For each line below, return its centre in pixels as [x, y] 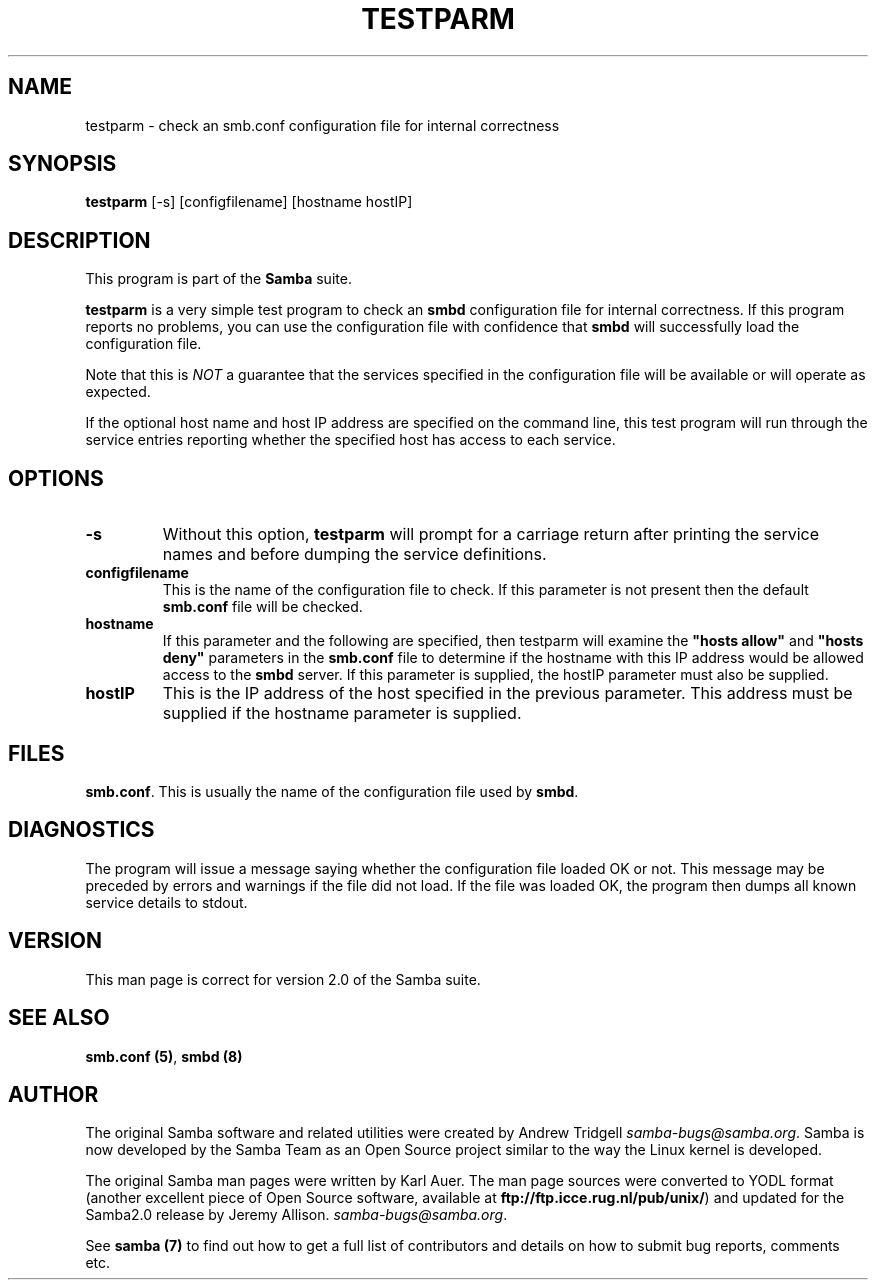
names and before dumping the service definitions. [354, 554]
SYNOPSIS [62, 164]
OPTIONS [56, 478]
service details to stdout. [166, 902]
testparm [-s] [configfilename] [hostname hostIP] [249, 202]
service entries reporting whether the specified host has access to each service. [350, 440]
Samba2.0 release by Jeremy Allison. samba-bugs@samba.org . [296, 1215]
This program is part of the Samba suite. [218, 279]
